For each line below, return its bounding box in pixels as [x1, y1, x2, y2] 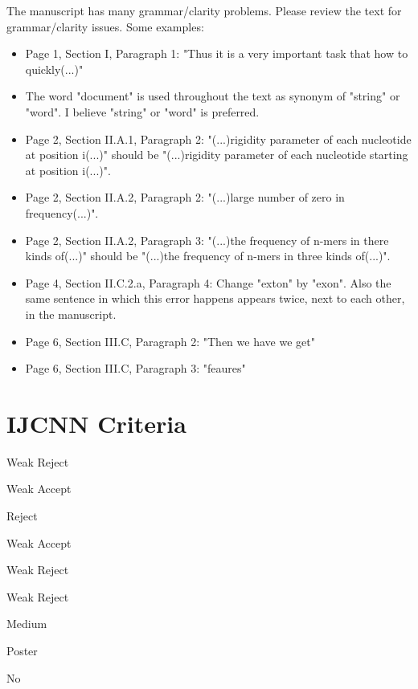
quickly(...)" [25, 60, 84, 77]
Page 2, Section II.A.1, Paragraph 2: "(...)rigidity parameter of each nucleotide [25, 130, 412, 147]
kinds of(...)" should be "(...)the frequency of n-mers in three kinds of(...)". [25, 247, 391, 264]
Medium [6, 615, 47, 632]
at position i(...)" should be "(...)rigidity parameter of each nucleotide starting [25, 146, 408, 163]
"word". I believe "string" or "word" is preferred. [25, 103, 260, 120]
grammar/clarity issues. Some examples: [6, 18, 204, 35]
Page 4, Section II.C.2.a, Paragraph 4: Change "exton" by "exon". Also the [25, 274, 391, 291]
